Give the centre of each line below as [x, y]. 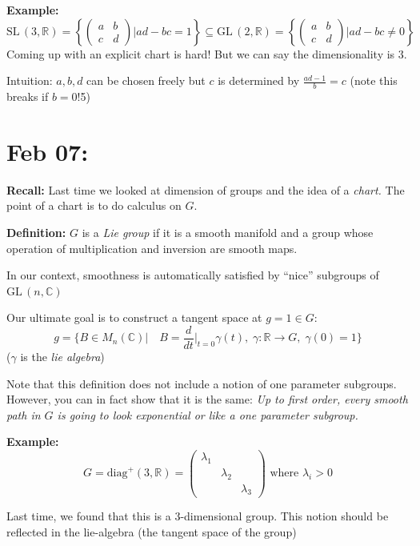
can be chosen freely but [146, 80]
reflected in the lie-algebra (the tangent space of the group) [152, 532]
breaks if [28, 96]
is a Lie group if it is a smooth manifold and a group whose [228, 232]
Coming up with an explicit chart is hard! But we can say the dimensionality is [201, 53]
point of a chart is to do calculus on [94, 205]
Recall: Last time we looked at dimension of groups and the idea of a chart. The [206, 189]
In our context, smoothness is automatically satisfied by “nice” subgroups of [193, 275]
